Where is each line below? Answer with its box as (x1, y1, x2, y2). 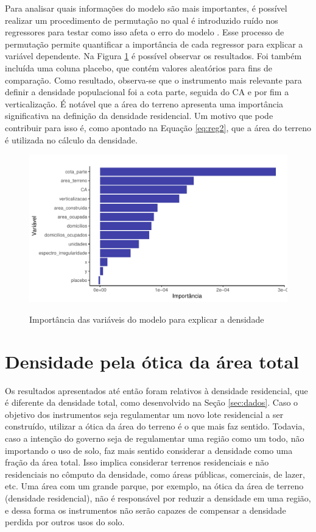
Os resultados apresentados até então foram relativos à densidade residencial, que (5, 384, 308, 397)
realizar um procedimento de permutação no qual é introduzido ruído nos (5, 13, 278, 26)
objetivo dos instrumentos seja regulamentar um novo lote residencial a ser (5, 408, 284, 420)
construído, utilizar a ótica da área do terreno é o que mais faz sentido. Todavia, (5, 420, 305, 433)
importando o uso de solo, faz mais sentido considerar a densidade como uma (5, 444, 293, 456)
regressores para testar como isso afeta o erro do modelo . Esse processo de (5, 26, 284, 38)
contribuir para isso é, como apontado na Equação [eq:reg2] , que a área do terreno (5, 121, 312, 134)
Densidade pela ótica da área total (5, 348, 300, 373)
